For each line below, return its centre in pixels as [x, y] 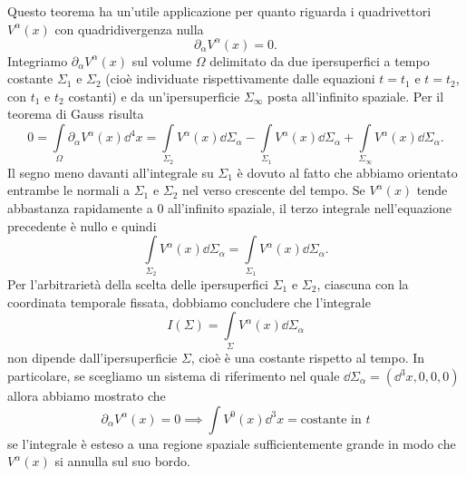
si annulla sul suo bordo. [123, 461]
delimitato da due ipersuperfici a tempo [320, 60]
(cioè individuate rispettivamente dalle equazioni [240, 78]
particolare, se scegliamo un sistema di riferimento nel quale [174, 376]
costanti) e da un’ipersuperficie [154, 96]
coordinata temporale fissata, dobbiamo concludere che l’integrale [189, 302]
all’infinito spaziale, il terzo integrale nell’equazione [310, 207]
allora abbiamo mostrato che [87, 396]
